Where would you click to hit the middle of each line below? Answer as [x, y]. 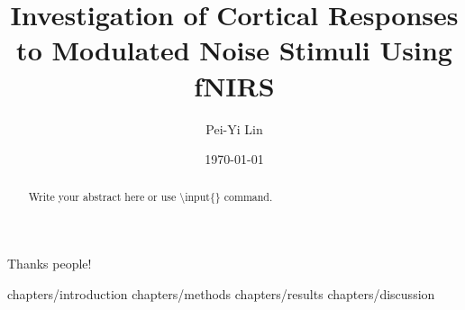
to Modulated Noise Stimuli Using [234, 50]
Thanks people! [50, 264]
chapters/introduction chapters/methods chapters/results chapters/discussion [221, 293]
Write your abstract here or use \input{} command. [150, 197]
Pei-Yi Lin [234, 128]
